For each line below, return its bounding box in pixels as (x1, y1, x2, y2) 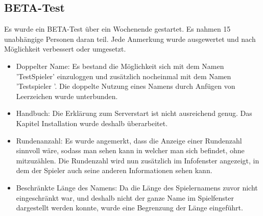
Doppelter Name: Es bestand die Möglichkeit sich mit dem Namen (16, 60, 224, 71)
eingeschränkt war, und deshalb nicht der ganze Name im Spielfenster (16, 192, 234, 203)
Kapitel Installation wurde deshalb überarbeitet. (16, 117, 168, 128)
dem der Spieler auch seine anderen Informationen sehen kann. (16, 165, 212, 176)
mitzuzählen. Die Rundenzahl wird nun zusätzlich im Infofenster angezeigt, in (16, 155, 259, 165)
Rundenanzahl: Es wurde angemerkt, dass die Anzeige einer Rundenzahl (16, 135, 242, 146)
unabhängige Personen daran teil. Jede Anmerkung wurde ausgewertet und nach (4, 33, 256, 44)
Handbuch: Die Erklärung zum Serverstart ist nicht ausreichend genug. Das (16, 108, 252, 118)
